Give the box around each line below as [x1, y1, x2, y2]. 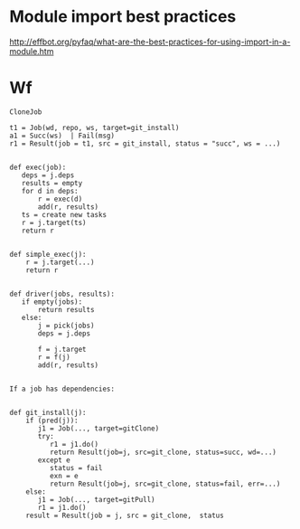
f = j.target [37, 345, 88, 354]
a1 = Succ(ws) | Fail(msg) [9, 131, 116, 140]
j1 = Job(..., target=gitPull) [37, 495, 155, 504]
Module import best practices [9, 6, 237, 27]
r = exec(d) [37, 194, 83, 203]
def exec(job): [9, 163, 67, 172]
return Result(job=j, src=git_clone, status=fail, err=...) [49, 479, 281, 488]
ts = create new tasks [21, 210, 107, 219]
